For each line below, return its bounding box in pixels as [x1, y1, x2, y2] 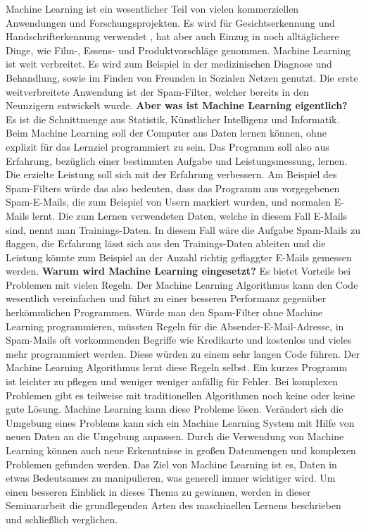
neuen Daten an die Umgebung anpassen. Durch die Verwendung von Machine [6, 429, 344, 444]
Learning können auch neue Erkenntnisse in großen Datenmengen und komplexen [6, 443, 356, 457]
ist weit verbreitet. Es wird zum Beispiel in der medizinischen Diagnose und [6, 56, 332, 71]
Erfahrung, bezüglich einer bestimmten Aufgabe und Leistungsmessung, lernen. [6, 153, 348, 168]
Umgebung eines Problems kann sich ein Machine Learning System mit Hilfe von [6, 415, 355, 430]
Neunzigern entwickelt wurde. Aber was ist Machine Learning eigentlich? [6, 98, 348, 113]
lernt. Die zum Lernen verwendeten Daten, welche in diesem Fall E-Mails [32, 208, 348, 223]
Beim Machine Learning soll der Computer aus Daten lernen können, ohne [6, 125, 327, 140]
